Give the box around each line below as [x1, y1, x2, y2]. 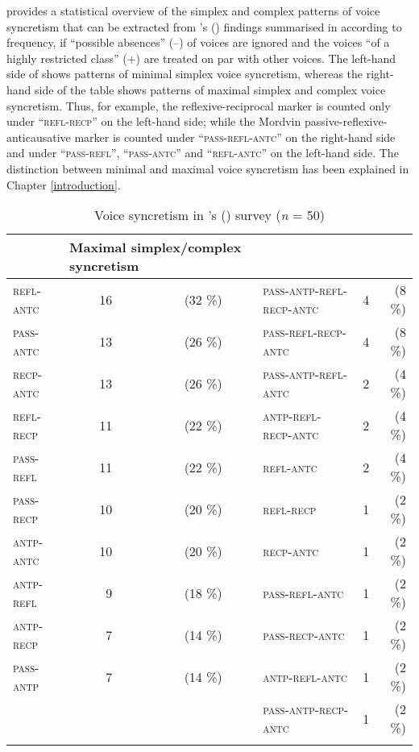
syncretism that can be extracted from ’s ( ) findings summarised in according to [6, 18, 402, 35]
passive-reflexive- [304, 113, 388, 130]
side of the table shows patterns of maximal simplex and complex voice [35, 81, 386, 98]
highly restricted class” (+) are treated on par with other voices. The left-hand [6, 49, 396, 66]
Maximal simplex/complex [69, 238, 242, 257]
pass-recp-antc [263, 625, 345, 644]
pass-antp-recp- [263, 700, 349, 719]
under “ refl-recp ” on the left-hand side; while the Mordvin [6, 113, 301, 130]
